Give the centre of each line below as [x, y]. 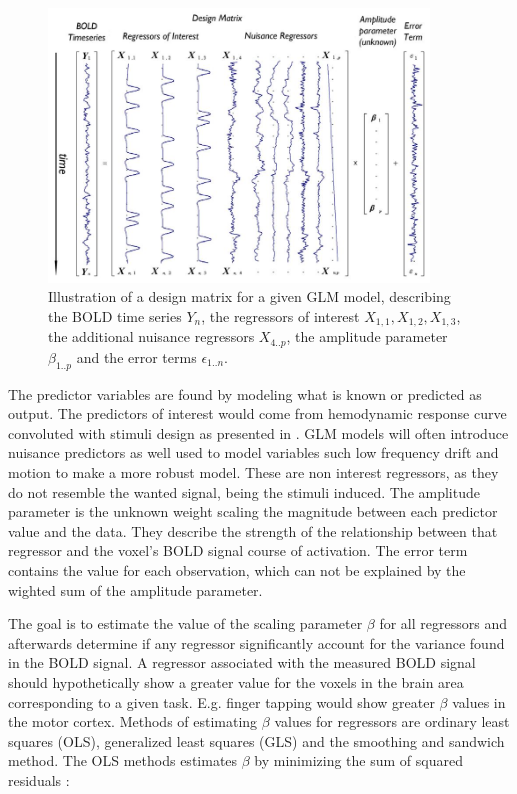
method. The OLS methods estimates [123, 760]
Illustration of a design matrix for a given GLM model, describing [249, 296]
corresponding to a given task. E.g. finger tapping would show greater [221, 701]
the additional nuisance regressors [151, 336]
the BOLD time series [115, 315]
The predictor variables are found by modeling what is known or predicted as [245, 393]
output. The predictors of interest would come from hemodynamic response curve [257, 413]
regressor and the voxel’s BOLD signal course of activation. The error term [238, 550]
